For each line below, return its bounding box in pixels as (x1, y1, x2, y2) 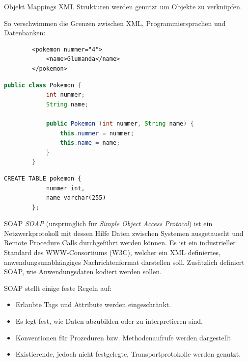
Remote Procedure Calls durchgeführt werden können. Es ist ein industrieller (4, 237, 236, 248)
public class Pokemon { (4, 81, 82, 89)
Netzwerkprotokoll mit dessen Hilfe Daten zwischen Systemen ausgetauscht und (4, 228, 244, 238)
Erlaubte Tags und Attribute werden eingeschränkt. (15, 299, 171, 310)
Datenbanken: (4, 27, 46, 38)
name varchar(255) (46, 194, 106, 202)
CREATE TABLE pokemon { (4, 175, 82, 182)
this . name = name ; (60, 139, 120, 147)
